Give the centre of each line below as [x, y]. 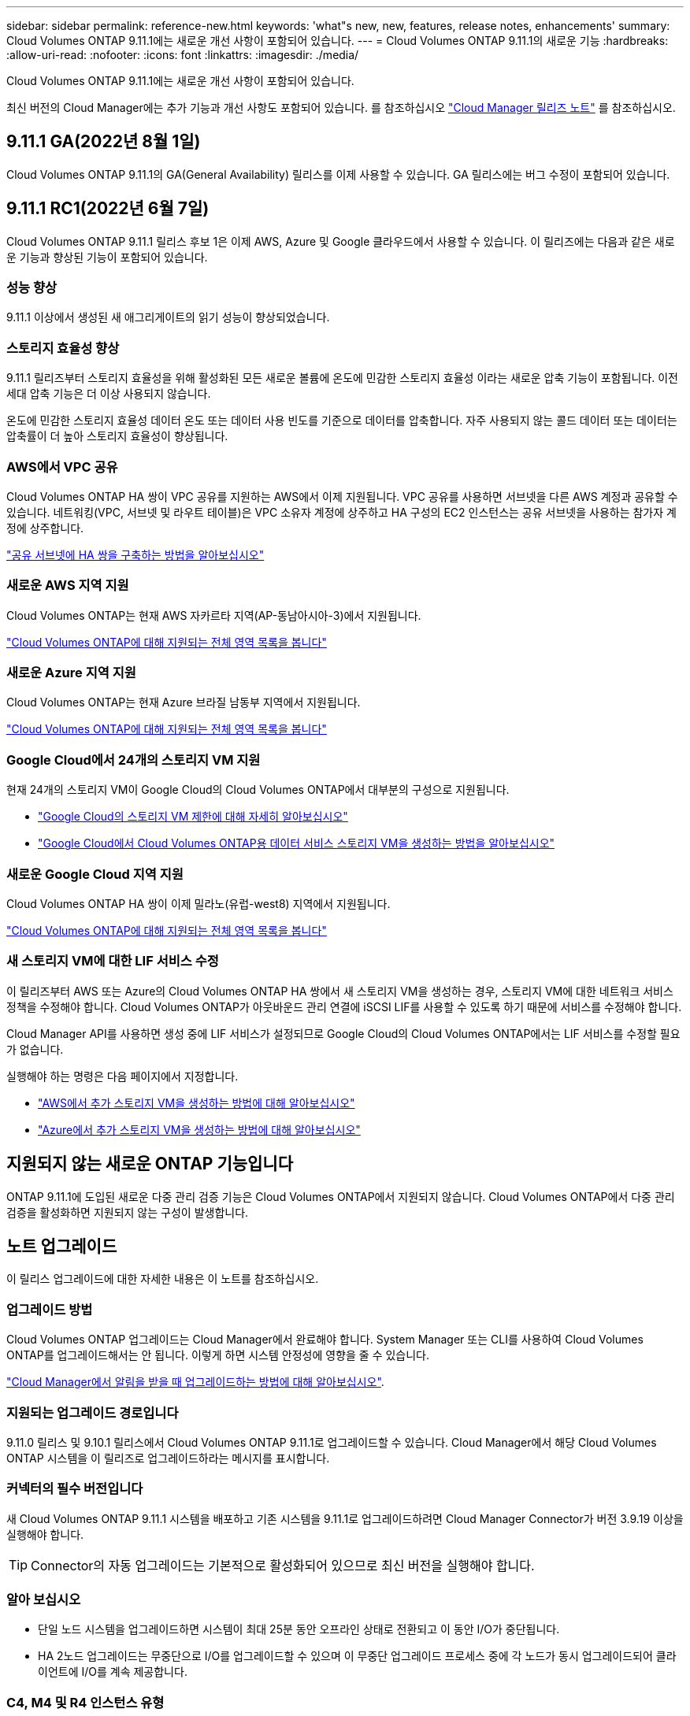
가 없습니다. [35, 1049]
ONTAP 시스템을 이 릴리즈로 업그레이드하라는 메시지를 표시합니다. [168, 1458]
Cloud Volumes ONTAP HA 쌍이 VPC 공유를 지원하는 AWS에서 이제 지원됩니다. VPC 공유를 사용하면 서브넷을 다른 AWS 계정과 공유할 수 [342, 496]
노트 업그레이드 [62, 1246]
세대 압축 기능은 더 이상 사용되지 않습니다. [109, 394]
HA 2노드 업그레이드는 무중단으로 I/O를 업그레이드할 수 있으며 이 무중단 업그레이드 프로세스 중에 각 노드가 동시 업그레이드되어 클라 [357, 1656]
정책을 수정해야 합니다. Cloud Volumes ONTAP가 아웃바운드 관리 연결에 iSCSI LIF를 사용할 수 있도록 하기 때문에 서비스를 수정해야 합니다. [344, 1006]
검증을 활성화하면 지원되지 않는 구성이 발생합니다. [128, 1212]
